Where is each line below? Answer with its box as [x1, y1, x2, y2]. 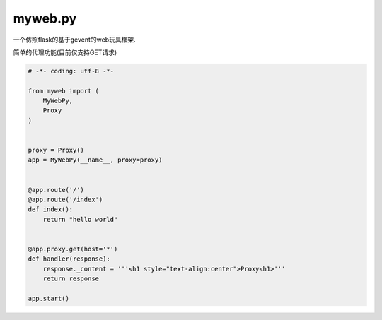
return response [42, 275, 99, 283]
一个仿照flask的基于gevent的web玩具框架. [13, 35, 136, 44]
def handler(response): [28, 255, 111, 263]
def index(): [28, 206, 74, 213]
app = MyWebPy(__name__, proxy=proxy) [28, 156, 163, 164]
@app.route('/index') [28, 196, 103, 203]
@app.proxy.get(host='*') [28, 244, 118, 253]
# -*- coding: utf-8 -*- [28, 67, 115, 75]
